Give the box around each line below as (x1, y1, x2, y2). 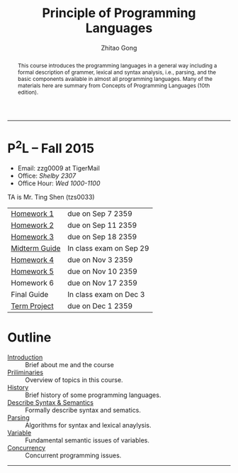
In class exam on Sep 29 (67, 244, 149, 253)
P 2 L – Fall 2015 (7, 137, 95, 157)
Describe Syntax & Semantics (7, 398, 94, 406)
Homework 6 (11, 278, 55, 288)
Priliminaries (7, 368, 44, 376)
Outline (7, 330, 52, 346)
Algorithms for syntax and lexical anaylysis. (25, 420, 152, 429)
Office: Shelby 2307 (17, 172, 76, 180)
